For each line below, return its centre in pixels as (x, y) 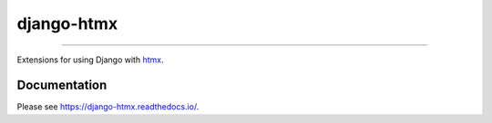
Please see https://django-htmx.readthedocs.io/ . (108, 107)
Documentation (62, 85)
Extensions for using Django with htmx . (90, 60)
